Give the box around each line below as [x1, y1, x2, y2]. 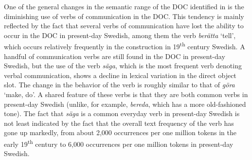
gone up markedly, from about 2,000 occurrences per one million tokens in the [4, 127, 236, 138]
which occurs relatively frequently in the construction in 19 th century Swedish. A [4, 40, 245, 52]
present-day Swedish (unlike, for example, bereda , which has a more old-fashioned [4, 99, 246, 109]
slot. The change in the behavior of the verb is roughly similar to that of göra [4, 80, 235, 90]
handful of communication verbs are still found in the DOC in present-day [4, 51, 225, 61]
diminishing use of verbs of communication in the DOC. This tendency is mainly [4, 11, 244, 21]
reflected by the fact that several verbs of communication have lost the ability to [4, 20, 244, 31]
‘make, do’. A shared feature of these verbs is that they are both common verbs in [4, 89, 248, 99]
